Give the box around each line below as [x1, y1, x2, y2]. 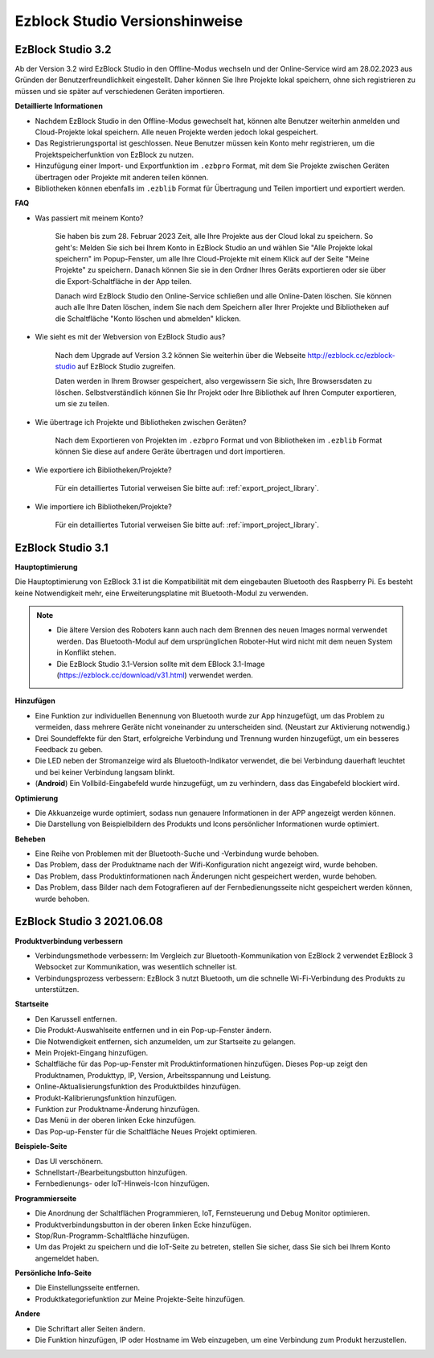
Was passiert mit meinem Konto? [35, 213, 144, 223]
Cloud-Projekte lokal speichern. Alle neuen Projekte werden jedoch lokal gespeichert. [35, 127, 319, 137]
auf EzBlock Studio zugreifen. [77, 362, 176, 372]
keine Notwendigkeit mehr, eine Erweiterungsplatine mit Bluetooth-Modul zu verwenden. [14, 588, 309, 598]
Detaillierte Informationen [14, 101, 104, 111]
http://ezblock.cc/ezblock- [307, 350, 395, 360]
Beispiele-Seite [14, 1142, 68, 1151]
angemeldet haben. [35, 1253, 100, 1263]
